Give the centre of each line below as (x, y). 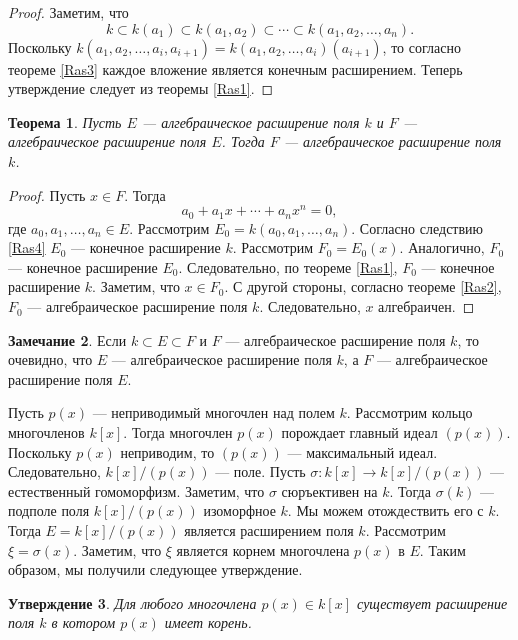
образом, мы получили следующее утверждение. (155, 569)
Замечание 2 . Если (67, 339)
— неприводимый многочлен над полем (213, 412)
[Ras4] (27, 247)
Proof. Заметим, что (68, 12)
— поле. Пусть (260, 471)
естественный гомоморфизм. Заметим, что (136, 490)
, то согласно (421, 46)
